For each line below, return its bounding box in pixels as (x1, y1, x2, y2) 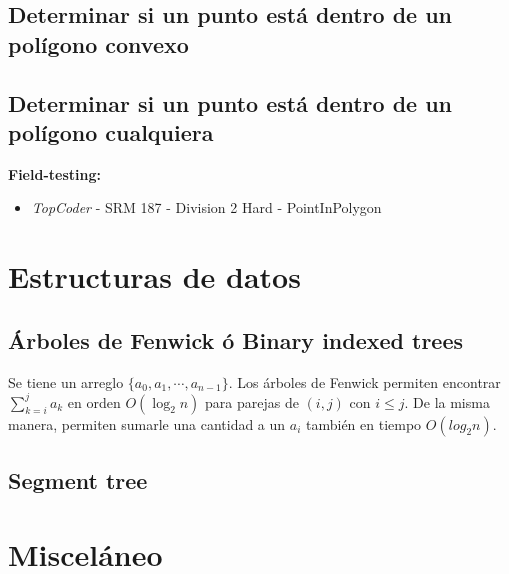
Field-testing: (8, 163, 101, 184)
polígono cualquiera (8, 116, 214, 147)
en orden (67, 391, 121, 412)
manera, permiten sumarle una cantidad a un (8, 413, 286, 434)
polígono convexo (8, 28, 189, 59)
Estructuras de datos (8, 256, 301, 297)
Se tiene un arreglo (8, 371, 124, 392)
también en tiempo (306, 413, 422, 434)
